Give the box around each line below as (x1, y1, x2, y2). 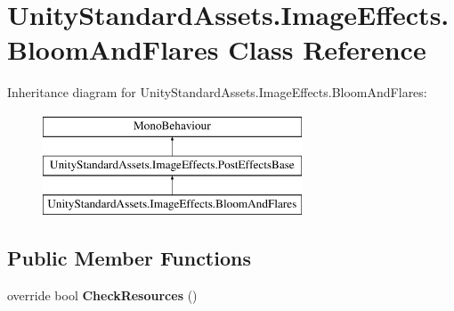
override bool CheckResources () (7, 286, 198, 305)
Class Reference (228, 31, 426, 68)
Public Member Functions (7, 244, 251, 272)
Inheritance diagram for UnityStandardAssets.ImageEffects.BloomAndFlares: (7, 83, 427, 102)
